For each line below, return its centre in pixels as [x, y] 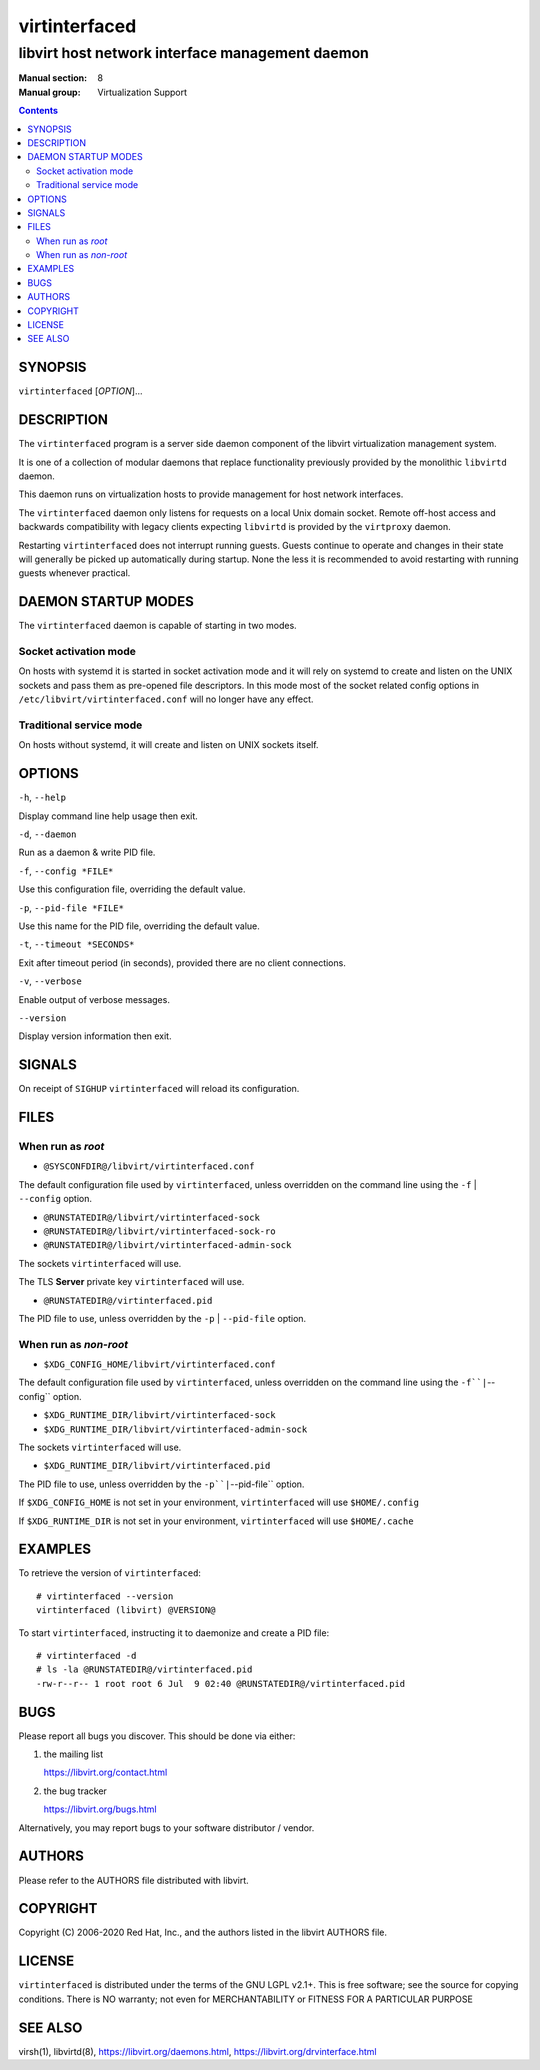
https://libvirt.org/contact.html [105, 1772]
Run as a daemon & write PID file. [87, 852]
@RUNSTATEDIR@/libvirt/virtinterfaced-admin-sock [167, 1245]
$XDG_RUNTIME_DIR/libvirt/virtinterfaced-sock [159, 1415]
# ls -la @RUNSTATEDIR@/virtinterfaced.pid [144, 1669]
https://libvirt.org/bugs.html [100, 1809]
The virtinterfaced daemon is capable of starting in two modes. [157, 626]
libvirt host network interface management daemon [194, 53]
